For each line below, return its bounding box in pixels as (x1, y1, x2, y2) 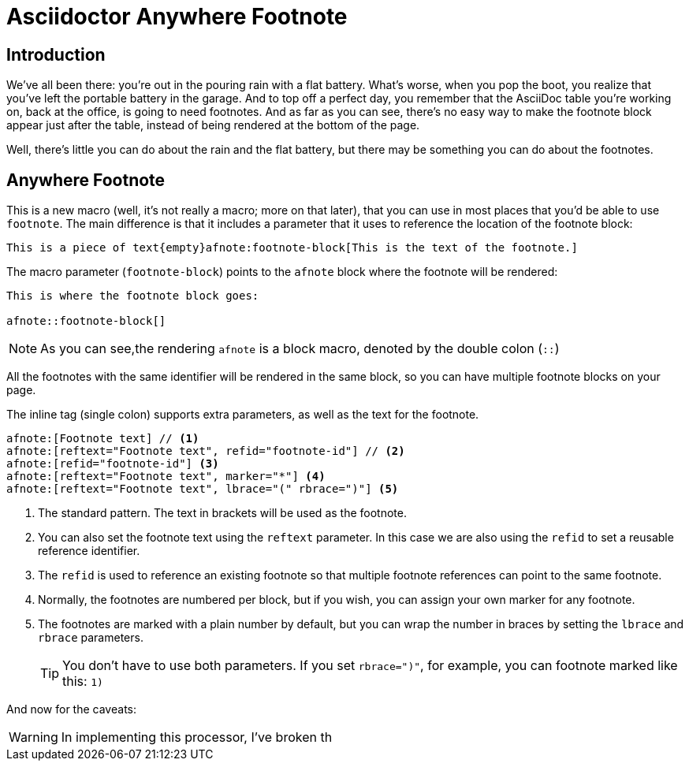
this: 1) (62, 673, 103, 690)
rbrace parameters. (38, 631, 143, 645)
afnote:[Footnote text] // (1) (6, 432, 199, 445)
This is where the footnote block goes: (6, 289, 259, 303)
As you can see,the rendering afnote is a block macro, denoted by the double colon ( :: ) (40, 341, 560, 357)
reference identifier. (38, 544, 140, 558)
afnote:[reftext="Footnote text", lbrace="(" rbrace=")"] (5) (6, 482, 399, 496)
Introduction (6, 44, 106, 65)
